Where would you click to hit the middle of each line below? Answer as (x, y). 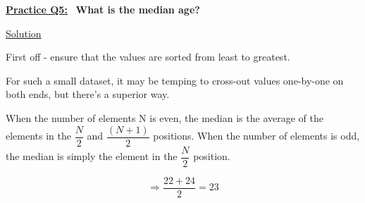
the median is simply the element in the (92, 156)
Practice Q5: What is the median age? (103, 9)
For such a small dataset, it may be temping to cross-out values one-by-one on (175, 80)
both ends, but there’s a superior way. (88, 94)
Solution (24, 33)
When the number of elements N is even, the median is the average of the (165, 117)
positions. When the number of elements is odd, (256, 136)
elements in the (39, 136)
